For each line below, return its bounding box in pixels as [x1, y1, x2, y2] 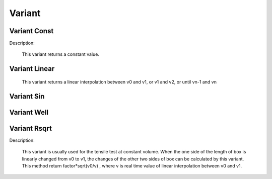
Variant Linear [9, 64, 55, 73]
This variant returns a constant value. [22, 51, 99, 57]
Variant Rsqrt [9, 124, 52, 133]
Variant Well [9, 108, 49, 117]
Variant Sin [9, 92, 45, 101]
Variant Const [9, 27, 54, 35]
